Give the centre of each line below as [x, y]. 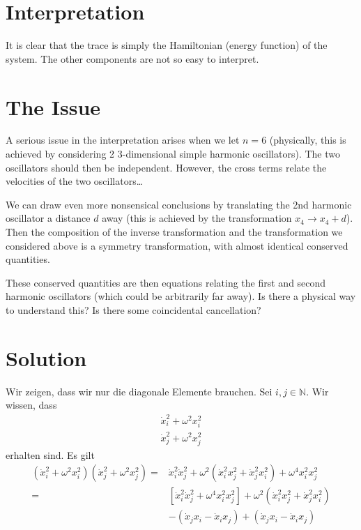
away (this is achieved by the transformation [197, 218]
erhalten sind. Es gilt [50, 454]
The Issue [53, 106]
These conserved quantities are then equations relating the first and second [166, 282]
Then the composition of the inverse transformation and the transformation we [174, 232]
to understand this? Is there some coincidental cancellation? [133, 309]
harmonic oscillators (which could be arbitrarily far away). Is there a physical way [181, 296]
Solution [46, 357]
